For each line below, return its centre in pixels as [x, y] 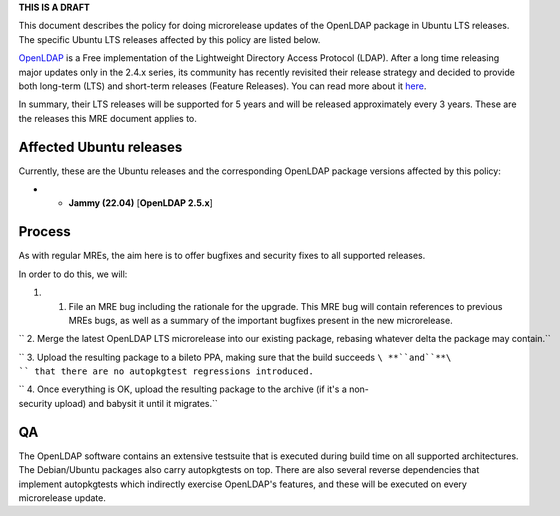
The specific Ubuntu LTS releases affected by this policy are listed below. [169, 39]
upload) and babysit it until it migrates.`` [136, 403]
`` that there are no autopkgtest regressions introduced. [166, 371]
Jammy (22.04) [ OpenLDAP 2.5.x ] [141, 203]
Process [44, 231]
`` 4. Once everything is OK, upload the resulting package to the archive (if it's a [182, 389]
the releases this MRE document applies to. [107, 118]
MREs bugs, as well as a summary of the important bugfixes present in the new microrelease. [261, 320]
